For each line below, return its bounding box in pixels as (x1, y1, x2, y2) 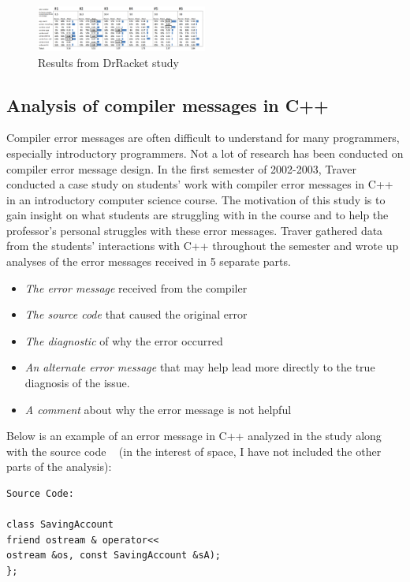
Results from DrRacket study (38, 54, 179, 70)
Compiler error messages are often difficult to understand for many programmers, (6, 129, 400, 146)
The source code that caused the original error (24, 306, 248, 323)
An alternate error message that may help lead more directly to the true (24, 359, 375, 375)
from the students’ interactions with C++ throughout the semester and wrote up (6, 237, 399, 254)
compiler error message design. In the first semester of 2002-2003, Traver (6, 160, 357, 177)
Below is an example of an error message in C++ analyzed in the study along (6, 427, 382, 444)
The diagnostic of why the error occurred (24, 332, 223, 349)
